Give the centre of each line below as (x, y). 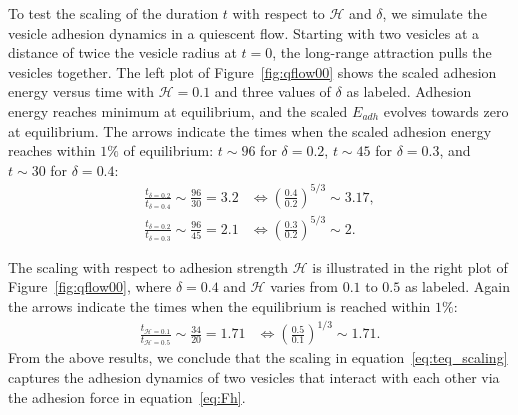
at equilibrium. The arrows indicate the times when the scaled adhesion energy (250, 130)
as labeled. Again (457, 286)
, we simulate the (434, 13)
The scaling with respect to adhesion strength (148, 266)
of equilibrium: (168, 150)
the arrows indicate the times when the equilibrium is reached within (219, 306)
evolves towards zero (446, 110)
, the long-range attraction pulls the (382, 52)
